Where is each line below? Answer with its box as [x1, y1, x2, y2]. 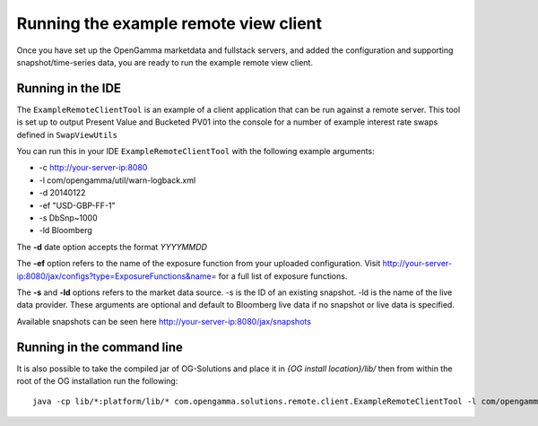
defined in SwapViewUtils [16, 129, 118, 140]
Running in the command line [16, 339, 184, 354]
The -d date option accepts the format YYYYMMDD [16, 241, 208, 252]
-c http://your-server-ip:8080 [39, 162, 148, 173]
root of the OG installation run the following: [16, 376, 178, 386]
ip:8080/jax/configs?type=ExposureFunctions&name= [16, 270, 217, 282]
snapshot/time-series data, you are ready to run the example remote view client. [16, 57, 314, 67]
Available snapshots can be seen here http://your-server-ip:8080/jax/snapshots [16, 316, 311, 326]
